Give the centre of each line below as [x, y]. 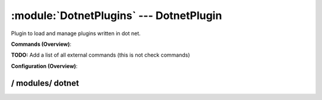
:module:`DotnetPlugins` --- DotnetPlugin [117, 15]
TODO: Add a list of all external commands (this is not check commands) [100, 55]
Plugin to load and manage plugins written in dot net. [76, 33]
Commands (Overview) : [41, 44]
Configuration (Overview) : [44, 66]
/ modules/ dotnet [45, 83]
